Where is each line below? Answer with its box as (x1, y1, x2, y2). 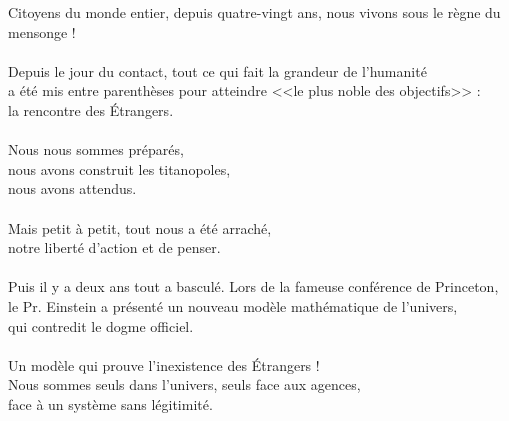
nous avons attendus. (8, 178, 137, 199)
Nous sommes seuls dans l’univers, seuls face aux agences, (8, 374, 361, 395)
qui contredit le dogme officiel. (8, 315, 194, 336)
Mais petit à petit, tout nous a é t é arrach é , (8, 217, 272, 238)
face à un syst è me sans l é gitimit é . (8, 393, 213, 414)
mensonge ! (8, 21, 76, 42)
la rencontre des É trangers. (8, 99, 174, 120)
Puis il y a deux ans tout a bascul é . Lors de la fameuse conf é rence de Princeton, (8, 276, 499, 297)
